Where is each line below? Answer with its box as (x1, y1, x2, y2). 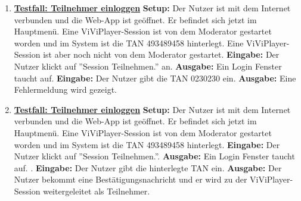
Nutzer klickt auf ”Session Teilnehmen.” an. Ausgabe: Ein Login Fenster (14, 59, 282, 72)
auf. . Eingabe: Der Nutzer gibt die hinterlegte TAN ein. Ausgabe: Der (14, 161, 282, 174)
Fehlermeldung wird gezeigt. (14, 83, 117, 96)
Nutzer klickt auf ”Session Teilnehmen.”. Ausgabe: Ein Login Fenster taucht (14, 150, 295, 162)
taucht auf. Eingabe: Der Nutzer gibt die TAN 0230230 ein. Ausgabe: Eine (14, 71, 296, 84)
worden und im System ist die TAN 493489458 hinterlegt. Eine (14, 36, 244, 49)
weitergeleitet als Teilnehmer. (43, 184, 150, 197)
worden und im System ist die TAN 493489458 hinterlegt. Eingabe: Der (14, 138, 280, 150)
